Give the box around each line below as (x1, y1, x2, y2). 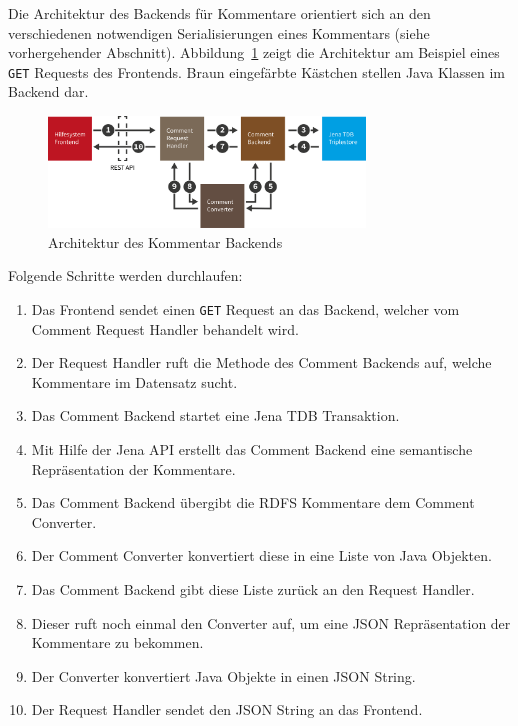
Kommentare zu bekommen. (31, 632, 204, 653)
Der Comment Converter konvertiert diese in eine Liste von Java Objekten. (31, 545, 492, 566)
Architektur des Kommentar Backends (48, 231, 283, 252)
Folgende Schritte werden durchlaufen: (8, 265, 243, 286)
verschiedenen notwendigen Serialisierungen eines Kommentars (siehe (8, 22, 430, 43)
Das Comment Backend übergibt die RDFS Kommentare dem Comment (31, 492, 475, 513)
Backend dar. (8, 81, 89, 102)
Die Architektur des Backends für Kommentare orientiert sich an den (8, 3, 431, 23)
